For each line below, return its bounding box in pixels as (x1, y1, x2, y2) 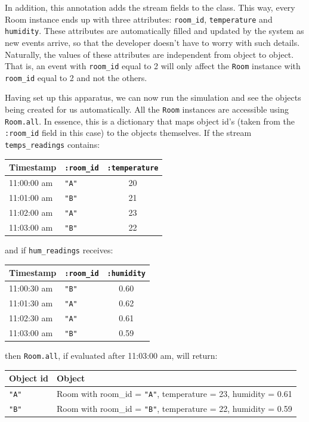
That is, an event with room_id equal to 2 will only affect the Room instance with (5, 60, 301, 72)
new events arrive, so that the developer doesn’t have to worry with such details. (5, 36, 300, 48)
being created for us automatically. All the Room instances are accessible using (5, 103, 289, 115)
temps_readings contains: (5, 138, 100, 150)
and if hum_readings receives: (5, 243, 113, 256)
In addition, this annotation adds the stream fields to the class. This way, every (5, 1, 295, 13)
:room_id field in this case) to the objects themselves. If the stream (5, 126, 252, 139)
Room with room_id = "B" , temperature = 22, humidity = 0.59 (56, 402, 292, 414)
